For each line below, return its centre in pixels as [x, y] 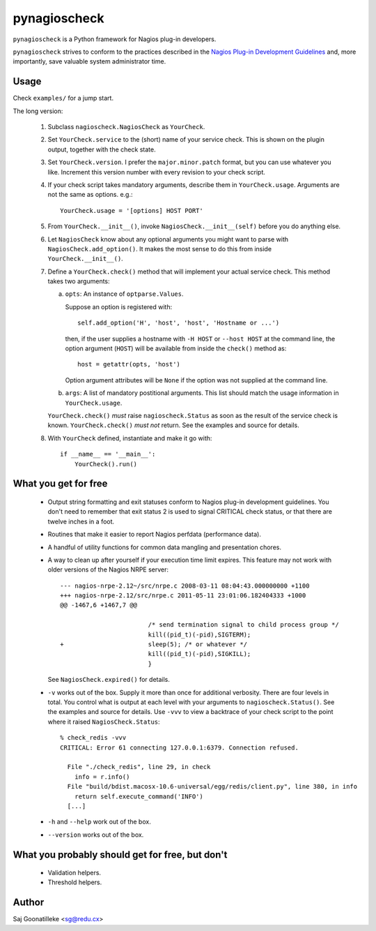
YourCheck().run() [106, 464]
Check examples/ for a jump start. [63, 98]
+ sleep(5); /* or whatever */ [154, 645]
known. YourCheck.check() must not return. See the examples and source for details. [173, 425]
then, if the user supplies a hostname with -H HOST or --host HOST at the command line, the [200, 338]
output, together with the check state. [102, 149]
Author [29, 903]
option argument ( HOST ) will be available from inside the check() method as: [176, 348]
